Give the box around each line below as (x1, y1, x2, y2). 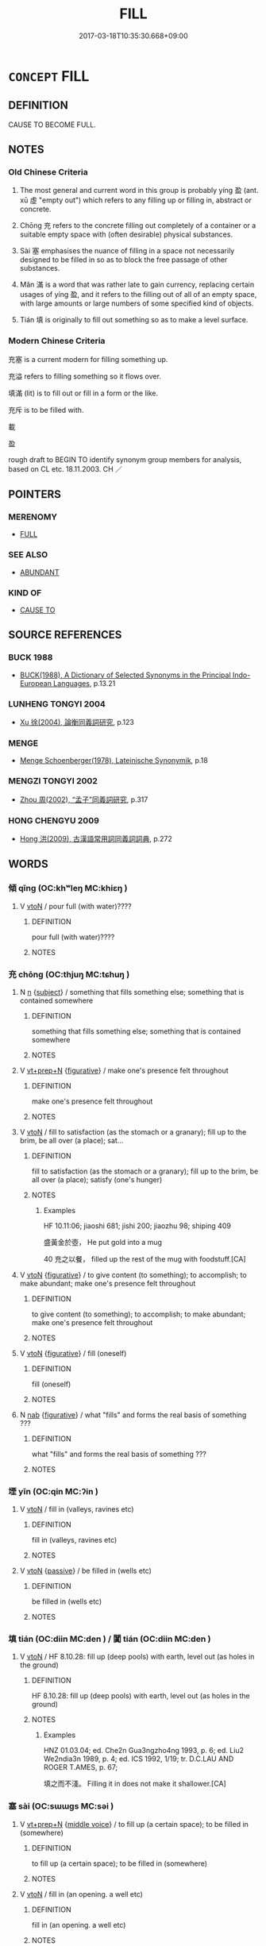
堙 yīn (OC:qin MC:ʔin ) (8, 1486, 99, 1497)
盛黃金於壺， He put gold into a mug (43, 1237, 163, 1247)
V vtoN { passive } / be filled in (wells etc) (19, 1566, 152, 1576)
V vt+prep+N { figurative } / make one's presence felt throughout (19, 1065, 229, 1075)
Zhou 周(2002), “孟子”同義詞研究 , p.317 (19, 795, 148, 804)
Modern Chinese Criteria (8, 335, 106, 346)
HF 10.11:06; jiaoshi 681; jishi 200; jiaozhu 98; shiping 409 (43, 1220, 232, 1231)
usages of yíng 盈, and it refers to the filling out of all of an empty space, (19, 290, 257, 299)
